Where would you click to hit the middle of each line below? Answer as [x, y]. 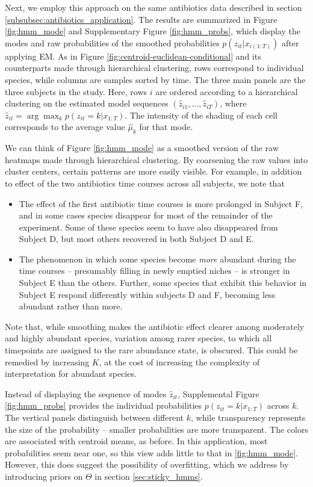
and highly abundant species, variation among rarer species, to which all [138, 338]
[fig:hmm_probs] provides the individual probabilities [104, 405]
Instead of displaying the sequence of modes [86, 393]
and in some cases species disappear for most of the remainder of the [146, 215]
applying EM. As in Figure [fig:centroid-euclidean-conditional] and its [133, 56]
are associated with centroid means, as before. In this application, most [136, 441]
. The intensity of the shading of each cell [201, 115]
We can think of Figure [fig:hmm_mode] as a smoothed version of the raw [142, 148]
